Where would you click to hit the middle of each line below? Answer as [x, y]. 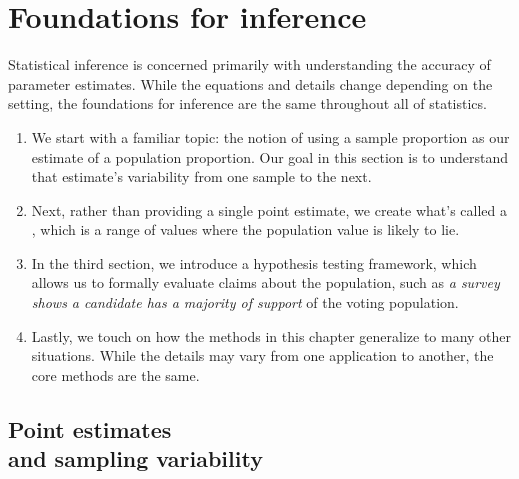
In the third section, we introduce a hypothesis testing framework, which [254, 262]
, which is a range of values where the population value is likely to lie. [245, 229]
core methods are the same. [115, 374]
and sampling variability [135, 458]
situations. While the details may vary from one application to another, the [262, 355]
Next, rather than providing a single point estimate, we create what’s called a [269, 209]
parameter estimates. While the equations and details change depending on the [250, 83]
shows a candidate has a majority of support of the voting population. [245, 302]
